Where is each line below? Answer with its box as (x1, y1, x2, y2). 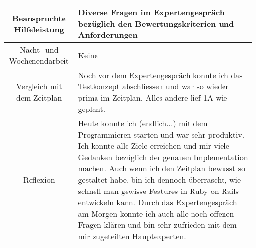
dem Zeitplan (16, 92, 62, 103)
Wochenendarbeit (9, 55, 69, 66)
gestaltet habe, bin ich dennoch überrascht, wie (78, 174, 241, 185)
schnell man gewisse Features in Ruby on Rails (78, 185, 239, 196)
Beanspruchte (12, 12, 66, 24)
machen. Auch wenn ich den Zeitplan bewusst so (78, 163, 245, 174)
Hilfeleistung (14, 23, 64, 35)
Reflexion (23, 174, 55, 185)
